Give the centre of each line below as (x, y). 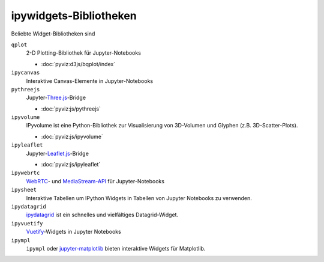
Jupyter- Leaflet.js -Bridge (58, 153)
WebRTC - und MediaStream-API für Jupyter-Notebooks (95, 181)
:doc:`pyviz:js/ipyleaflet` (71, 165)
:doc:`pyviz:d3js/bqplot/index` (78, 64)
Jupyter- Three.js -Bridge (56, 98)
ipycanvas (25, 73)
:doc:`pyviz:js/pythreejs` (71, 109)
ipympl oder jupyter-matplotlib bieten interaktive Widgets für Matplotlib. (116, 248)
